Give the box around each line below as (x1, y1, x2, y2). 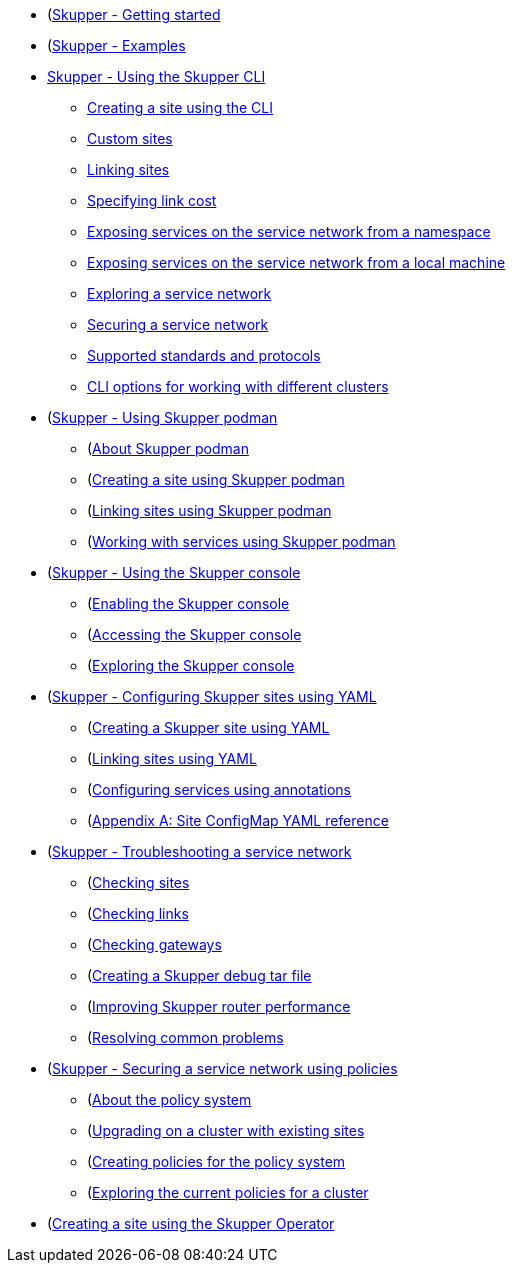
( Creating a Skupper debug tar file (87, 967, 312, 984)
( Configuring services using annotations (87, 781, 352, 798)
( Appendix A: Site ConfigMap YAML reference (87, 812, 389, 829)
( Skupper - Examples (47, 37, 186, 54)
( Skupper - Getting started (47, 6, 221, 23)
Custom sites (87, 130, 173, 147)
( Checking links (87, 905, 189, 922)
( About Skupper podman (87, 440, 249, 457)
